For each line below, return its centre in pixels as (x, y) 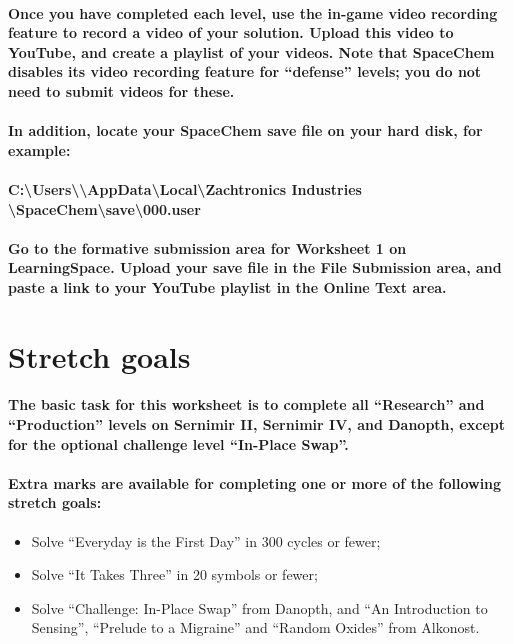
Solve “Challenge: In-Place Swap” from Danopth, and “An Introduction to (259, 607)
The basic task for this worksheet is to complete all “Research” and (246, 404)
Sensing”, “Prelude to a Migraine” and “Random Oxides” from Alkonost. (255, 627)
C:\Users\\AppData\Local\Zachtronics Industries (185, 188)
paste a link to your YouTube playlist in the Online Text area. (227, 286)
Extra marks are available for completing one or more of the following (255, 482)
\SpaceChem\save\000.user (104, 208)
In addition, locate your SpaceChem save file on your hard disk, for (245, 130)
